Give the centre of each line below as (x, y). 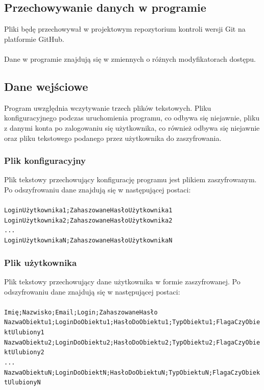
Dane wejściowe (46, 86)
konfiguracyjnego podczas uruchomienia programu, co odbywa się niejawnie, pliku (132, 118)
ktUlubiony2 (24, 352)
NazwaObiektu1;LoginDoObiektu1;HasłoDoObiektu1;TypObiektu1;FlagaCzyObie (132, 322)
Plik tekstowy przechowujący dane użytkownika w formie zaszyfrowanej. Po (122, 281)
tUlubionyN (22, 383)
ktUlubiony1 (24, 333)
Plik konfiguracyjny (45, 161)
